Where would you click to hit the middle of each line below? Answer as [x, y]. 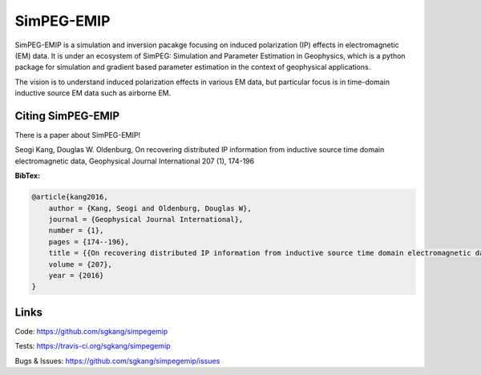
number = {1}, [76, 231]
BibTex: [27, 175]
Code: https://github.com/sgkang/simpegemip [91, 331]
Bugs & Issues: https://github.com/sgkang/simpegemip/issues [117, 361]
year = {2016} [76, 275]
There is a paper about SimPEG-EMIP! [77, 135]
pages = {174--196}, [89, 242]
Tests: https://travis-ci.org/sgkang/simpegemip [93, 346]
